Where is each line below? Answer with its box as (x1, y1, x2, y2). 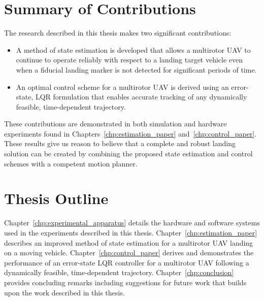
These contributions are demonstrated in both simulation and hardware (4, 118, 227, 129)
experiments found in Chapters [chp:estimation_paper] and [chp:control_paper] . (4, 128, 257, 139)
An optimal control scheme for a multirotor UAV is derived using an (16, 81, 229, 92)
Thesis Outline (4, 188, 109, 209)
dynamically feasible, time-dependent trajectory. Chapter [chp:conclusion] (4, 267, 234, 278)
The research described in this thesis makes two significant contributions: (4, 27, 232, 38)
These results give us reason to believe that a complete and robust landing (4, 138, 236, 149)
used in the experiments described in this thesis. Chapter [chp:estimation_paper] (4, 227, 257, 238)
